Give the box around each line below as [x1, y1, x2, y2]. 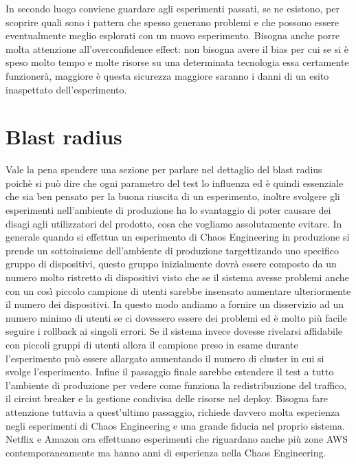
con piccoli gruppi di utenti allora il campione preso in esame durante [5, 338, 298, 351]
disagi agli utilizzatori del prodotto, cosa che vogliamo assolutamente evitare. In [5, 216, 342, 230]
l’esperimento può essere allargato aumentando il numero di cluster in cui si [5, 351, 324, 365]
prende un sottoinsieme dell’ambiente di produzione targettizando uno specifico [5, 243, 339, 257]
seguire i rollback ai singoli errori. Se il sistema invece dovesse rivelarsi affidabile [5, 324, 342, 338]
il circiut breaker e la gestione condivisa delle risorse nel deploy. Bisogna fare [5, 391, 329, 406]
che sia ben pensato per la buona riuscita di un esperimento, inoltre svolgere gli [5, 189, 340, 203]
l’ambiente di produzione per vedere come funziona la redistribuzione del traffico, [5, 377, 347, 392]
